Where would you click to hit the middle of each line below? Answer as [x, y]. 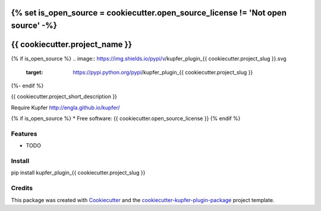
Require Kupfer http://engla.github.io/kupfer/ [65, 108]
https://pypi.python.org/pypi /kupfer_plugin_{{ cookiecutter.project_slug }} [163, 72]
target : [34, 72]
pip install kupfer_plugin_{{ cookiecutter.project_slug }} [78, 173]
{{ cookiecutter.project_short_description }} [64, 97]
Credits [22, 188]
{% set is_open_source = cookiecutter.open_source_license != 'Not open [149, 13]
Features [24, 134]
